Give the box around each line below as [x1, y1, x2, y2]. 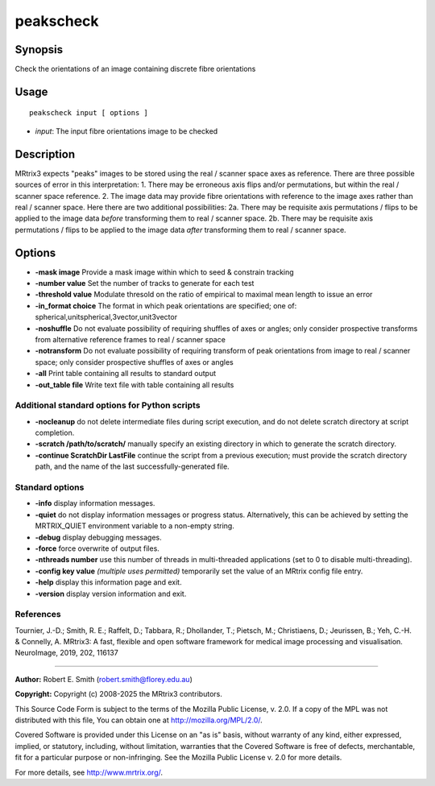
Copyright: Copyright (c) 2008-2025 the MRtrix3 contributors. [14, 689, 223, 699]
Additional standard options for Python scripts [14, 399, 201, 411]
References [14, 609, 61, 620]
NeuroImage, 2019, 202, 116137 [14, 648, 118, 658]
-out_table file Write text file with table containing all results [35, 379, 234, 390]
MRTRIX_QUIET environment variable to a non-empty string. [35, 521, 235, 531]
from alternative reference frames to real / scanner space [35, 334, 226, 344]
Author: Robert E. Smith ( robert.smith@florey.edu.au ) [14, 674, 193, 684]
